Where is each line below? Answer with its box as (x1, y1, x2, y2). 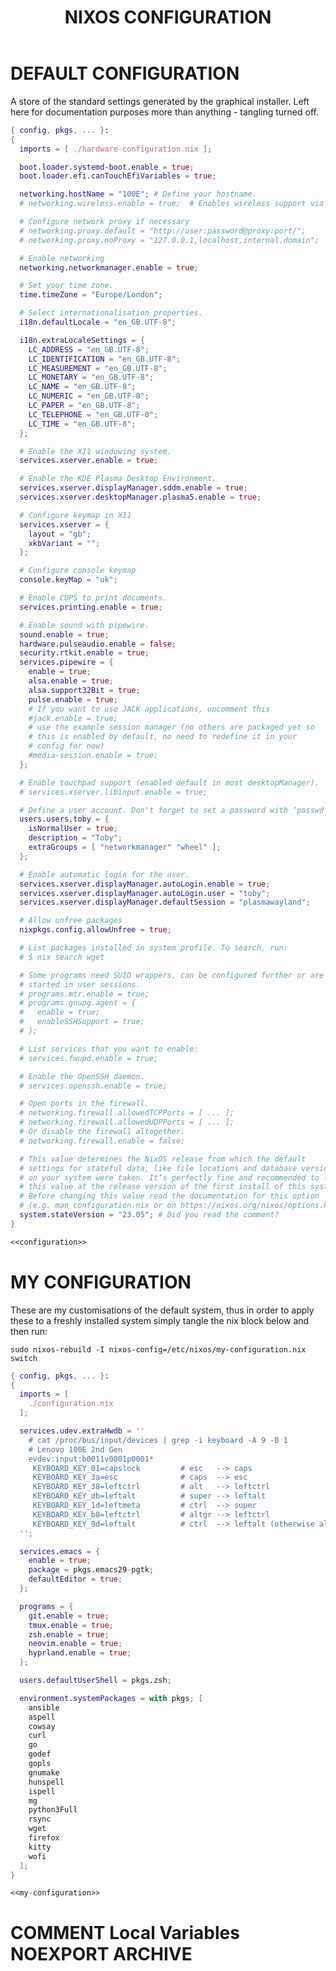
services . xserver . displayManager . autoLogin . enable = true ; (19, 879, 271, 889)
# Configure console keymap (19, 566, 137, 576)
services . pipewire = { (19, 657, 114, 668)
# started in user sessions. (19, 979, 141, 990)
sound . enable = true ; (19, 629, 110, 640)
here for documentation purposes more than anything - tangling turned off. (10, 106, 319, 118)
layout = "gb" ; (28, 529, 92, 539)
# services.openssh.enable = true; (19, 1081, 168, 1091)
